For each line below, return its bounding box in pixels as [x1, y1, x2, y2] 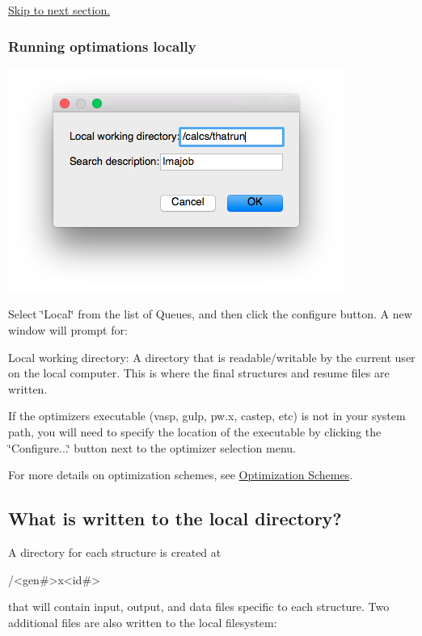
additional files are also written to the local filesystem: [8, 613, 277, 630]
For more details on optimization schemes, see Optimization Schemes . [8, 466, 353, 483]
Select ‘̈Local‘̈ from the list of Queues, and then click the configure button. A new [8, 305, 412, 322]
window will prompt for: [8, 322, 128, 338]
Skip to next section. [8, 2, 111, 18]
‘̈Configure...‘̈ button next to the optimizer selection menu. [8, 439, 297, 456]
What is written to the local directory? [8, 506, 342, 531]
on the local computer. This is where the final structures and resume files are [8, 364, 390, 381]
